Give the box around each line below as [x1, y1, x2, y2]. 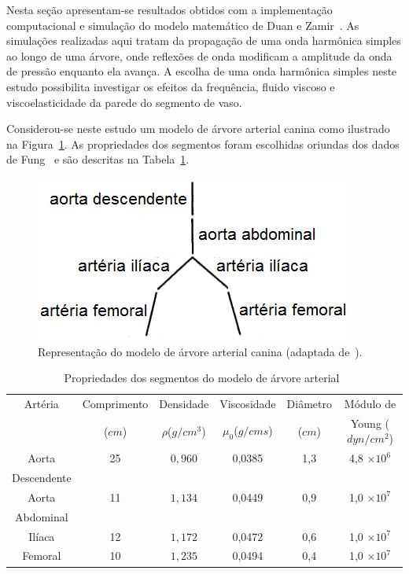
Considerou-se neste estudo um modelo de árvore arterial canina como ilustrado [6, 120, 390, 137]
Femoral [22, 547, 61, 564]
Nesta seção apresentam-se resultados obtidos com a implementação [6, 2, 333, 17]
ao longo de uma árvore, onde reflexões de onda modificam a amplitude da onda [6, 47, 392, 64]
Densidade [159, 395, 209, 411]
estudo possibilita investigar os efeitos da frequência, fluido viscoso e [6, 78, 335, 94]
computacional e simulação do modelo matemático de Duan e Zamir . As [6, 17, 359, 33]
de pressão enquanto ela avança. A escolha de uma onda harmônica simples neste [6, 63, 397, 79]
